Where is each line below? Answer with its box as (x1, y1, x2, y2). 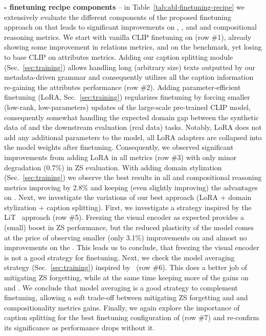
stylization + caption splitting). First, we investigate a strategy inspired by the (4, 201, 252, 212)
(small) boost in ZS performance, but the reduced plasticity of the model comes (4, 222, 254, 233)
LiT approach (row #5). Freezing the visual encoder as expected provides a (4, 212, 245, 222)
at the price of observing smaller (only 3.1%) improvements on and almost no (4, 232, 247, 242)
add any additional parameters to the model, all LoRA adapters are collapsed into (4, 131, 262, 142)
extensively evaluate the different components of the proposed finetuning (4, 11, 232, 22)
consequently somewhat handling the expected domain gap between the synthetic (4, 111, 259, 122)
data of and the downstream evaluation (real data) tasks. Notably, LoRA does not (4, 122, 262, 132)
